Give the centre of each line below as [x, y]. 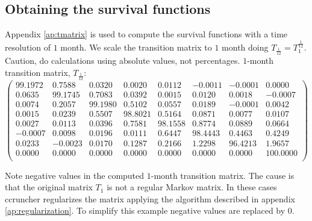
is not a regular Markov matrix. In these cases [192, 187]
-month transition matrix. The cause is [223, 175]
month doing [245, 47]
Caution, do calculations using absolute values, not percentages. [123, 61]
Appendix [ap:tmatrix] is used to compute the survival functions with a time [146, 34]
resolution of [28, 47]
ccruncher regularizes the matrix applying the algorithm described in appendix [150, 198]
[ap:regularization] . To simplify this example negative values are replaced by [145, 210]
